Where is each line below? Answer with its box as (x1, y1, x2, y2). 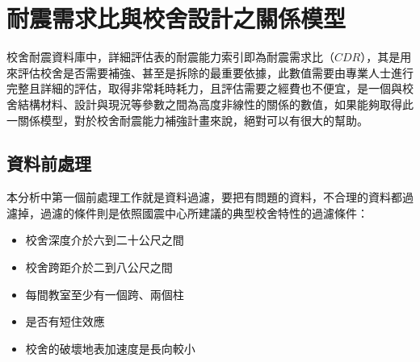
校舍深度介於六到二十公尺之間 (25, 231, 184, 248)
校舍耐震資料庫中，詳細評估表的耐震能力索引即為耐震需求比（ (6, 48, 334, 65)
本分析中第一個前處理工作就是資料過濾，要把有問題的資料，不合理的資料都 (6, 189, 402, 206)
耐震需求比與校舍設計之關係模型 (6, 2, 346, 35)
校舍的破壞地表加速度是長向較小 (25, 339, 195, 356)
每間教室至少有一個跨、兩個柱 (25, 285, 184, 302)
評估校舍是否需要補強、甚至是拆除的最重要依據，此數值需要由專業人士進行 (17, 64, 414, 81)
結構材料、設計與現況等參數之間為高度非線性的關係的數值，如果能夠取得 (17, 95, 402, 112)
